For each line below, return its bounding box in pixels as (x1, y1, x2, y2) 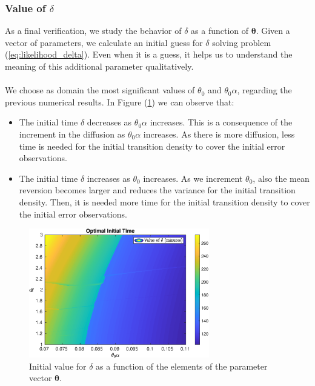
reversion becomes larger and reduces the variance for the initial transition (19, 184, 296, 196)
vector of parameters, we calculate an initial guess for (5, 36, 203, 48)
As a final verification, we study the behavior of (5, 24, 182, 37)
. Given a (256, 24, 290, 37)
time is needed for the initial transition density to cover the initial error (19, 139, 285, 152)
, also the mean (253, 171, 310, 184)
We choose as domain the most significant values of (5, 84, 195, 96)
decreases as (87, 116, 132, 128)
